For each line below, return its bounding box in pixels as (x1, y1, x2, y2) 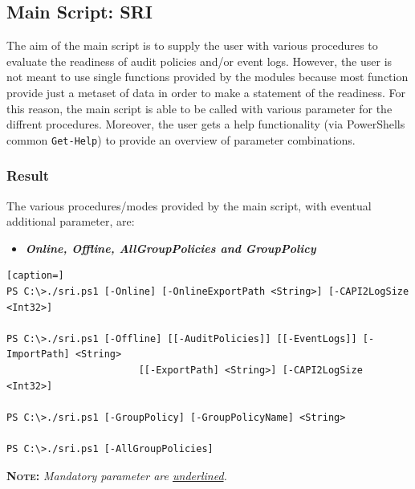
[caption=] (6, 270, 64, 282)
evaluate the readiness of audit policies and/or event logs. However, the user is (6, 52, 393, 69)
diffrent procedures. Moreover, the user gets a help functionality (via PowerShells (6, 116, 405, 132)
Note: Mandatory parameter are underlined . (6, 467, 227, 483)
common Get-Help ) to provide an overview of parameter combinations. (6, 131, 356, 148)
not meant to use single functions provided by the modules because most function (6, 68, 409, 85)
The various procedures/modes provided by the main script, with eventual (6, 197, 372, 214)
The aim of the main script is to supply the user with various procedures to (6, 37, 378, 54)
